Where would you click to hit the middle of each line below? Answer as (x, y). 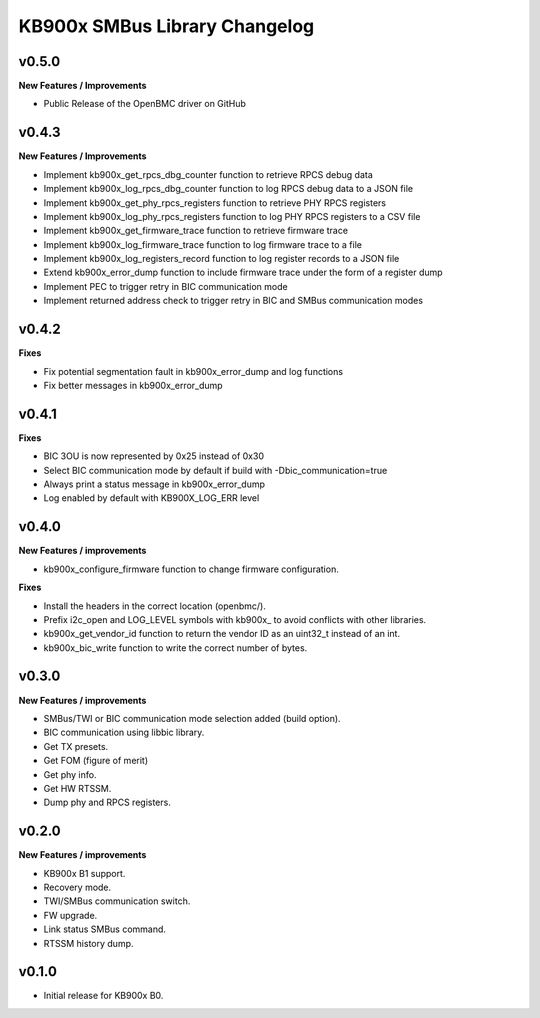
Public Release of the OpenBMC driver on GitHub (145, 104)
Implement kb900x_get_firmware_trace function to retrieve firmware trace (196, 231)
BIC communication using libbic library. (124, 732)
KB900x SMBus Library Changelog (166, 26)
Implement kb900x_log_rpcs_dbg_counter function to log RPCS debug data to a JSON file (228, 189)
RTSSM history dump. (88, 943)
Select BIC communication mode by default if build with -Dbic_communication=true (215, 470)
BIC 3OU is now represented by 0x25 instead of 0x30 (154, 456)
